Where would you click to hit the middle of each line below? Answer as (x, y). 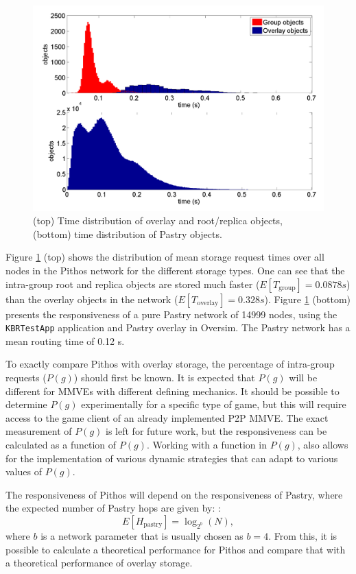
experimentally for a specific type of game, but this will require (214, 404)
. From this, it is (303, 536)
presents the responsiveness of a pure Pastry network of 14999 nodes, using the (171, 314)
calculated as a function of (61, 445)
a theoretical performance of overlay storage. (99, 563)
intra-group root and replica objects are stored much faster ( (133, 284)
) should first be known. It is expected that (164, 378)
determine (26, 404)
